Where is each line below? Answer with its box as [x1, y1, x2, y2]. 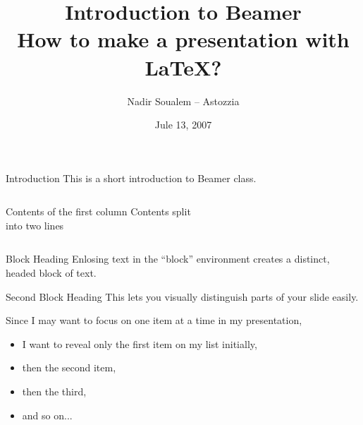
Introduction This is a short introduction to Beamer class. [6, 170, 257, 185]
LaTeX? [144, 52, 222, 81]
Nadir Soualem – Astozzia [127, 93, 240, 108]
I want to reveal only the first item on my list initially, [22, 336, 257, 351]
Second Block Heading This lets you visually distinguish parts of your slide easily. [6, 289, 359, 304]
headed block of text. [6, 265, 97, 280]
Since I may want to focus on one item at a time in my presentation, [6, 313, 302, 328]
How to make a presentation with [17, 25, 350, 54]
